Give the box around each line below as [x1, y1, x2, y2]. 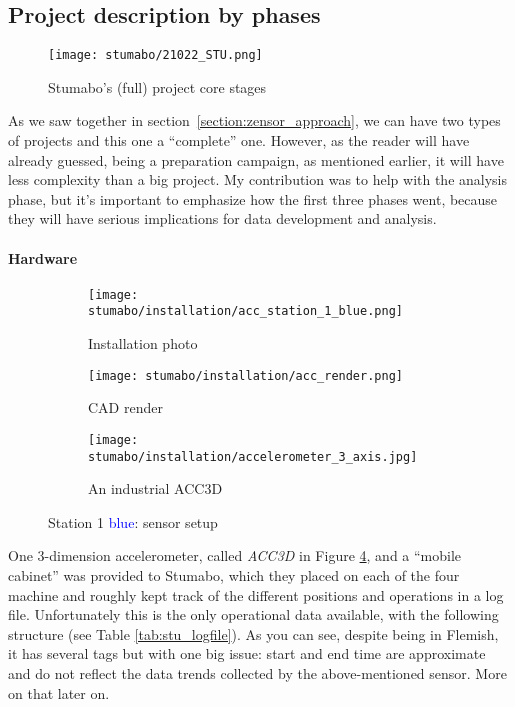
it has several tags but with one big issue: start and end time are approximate [8, 643, 486, 664]
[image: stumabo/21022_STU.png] [48, 48, 263, 63]
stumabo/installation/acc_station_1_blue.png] [88, 304, 403, 319]
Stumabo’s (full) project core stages [48, 76, 267, 97]
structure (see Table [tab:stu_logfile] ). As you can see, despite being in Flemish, [8, 623, 499, 644]
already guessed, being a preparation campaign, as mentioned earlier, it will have [8, 149, 504, 170]
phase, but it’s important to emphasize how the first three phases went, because [8, 188, 498, 209]
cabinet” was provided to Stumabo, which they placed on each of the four [8, 565, 460, 586]
